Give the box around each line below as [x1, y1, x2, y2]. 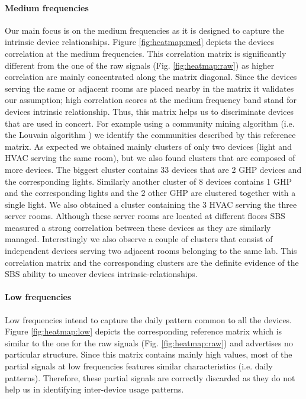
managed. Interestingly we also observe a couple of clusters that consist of [5, 233, 273, 245]
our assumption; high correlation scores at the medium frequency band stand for [5, 94, 297, 106]
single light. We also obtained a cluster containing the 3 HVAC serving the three [5, 198, 297, 210]
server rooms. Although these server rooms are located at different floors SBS [5, 210, 285, 222]
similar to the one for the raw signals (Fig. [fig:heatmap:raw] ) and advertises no [5, 336, 293, 349]
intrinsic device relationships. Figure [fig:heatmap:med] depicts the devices [5, 36, 274, 48]
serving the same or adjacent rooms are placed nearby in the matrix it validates [5, 82, 294, 94]
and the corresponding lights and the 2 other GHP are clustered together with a [5, 186, 296, 199]
